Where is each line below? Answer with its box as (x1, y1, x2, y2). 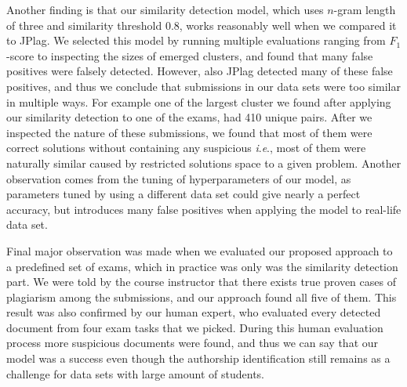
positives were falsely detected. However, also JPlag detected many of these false (6, 63, 393, 79)
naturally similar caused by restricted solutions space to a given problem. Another (6, 154, 402, 171)
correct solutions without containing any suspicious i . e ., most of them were (6, 139, 366, 156)
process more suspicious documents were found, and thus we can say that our (6, 335, 379, 351)
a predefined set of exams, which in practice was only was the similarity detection (6, 258, 398, 274)
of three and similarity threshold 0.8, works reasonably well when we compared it (6, 16, 397, 33)
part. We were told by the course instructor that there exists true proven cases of (6, 273, 396, 290)
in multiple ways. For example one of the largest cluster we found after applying (6, 93, 391, 110)
